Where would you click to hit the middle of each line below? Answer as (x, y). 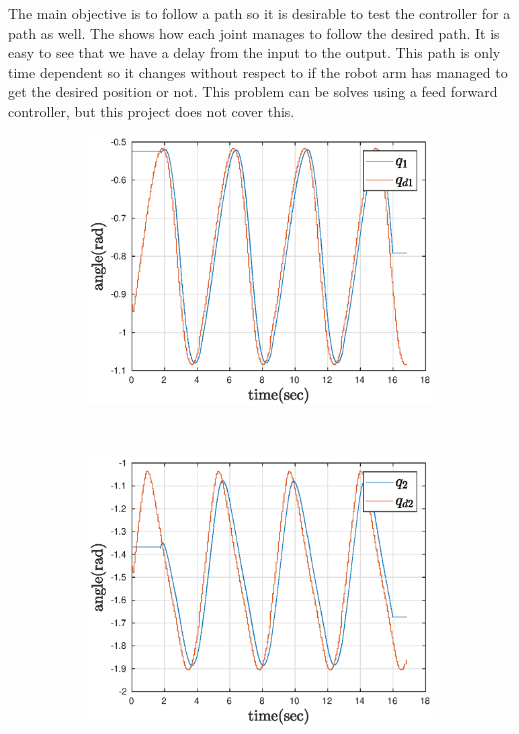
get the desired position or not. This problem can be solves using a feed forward (253, 91)
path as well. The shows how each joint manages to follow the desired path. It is (254, 32)
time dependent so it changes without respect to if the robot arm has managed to (258, 71)
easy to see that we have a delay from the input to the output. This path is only (254, 52)
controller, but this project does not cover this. (151, 110)
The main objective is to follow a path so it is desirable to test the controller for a (259, 13)
